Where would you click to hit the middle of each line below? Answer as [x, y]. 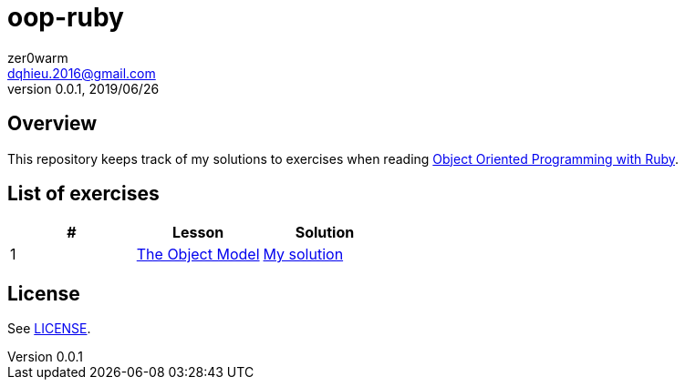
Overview [52, 124]
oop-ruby [66, 17]
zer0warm [38, 57]
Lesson [198, 233]
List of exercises [83, 194]
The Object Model [198, 255]
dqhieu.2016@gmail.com [82, 73]
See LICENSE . [49, 329]
